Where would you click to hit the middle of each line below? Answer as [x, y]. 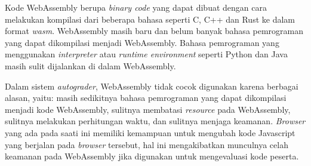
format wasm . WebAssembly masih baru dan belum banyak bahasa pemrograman [154, 31]
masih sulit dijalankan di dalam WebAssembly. [90, 65]
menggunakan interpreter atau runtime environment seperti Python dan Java [146, 54]
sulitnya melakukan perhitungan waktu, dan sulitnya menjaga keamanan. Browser [155, 121]
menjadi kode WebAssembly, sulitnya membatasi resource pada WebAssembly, [148, 109]
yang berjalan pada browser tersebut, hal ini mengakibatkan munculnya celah [147, 144]
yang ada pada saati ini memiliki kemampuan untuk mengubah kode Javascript [150, 132]
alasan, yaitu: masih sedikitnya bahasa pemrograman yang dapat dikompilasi [146, 98]
